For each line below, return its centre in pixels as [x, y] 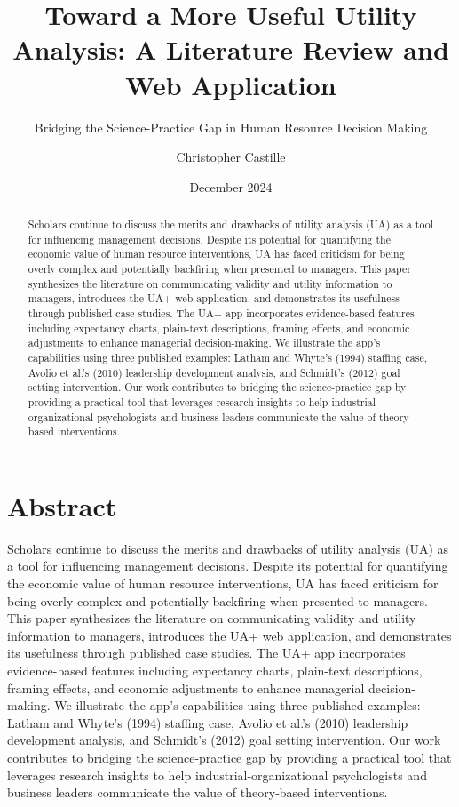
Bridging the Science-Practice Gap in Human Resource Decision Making [231, 127]
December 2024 [231, 186]
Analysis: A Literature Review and [231, 49]
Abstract [62, 505]
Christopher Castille [231, 157]
